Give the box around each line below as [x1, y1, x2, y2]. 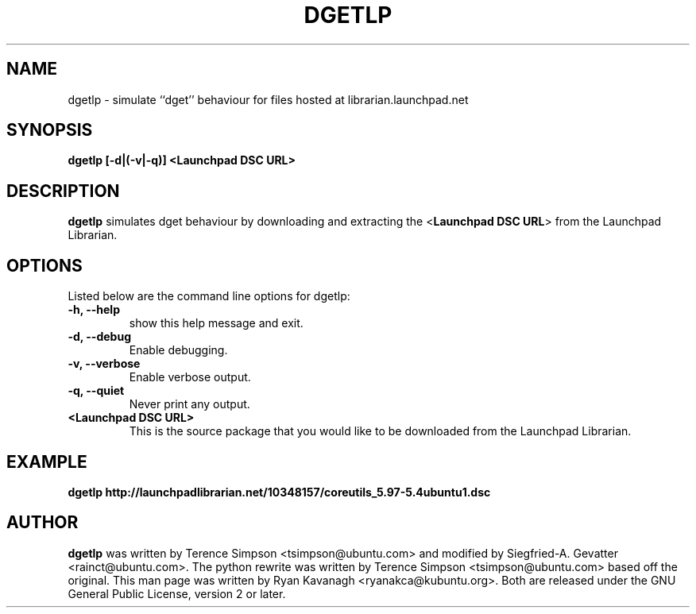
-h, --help [68, 303, 120, 317]
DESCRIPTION [6, 180, 120, 201]
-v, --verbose [68, 357, 141, 371]
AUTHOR [6, 512, 79, 533]
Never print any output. [129, 397, 250, 411]
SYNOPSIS [6, 120, 93, 141]
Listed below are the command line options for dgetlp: [68, 289, 350, 303]
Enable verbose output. [129, 370, 251, 384]
